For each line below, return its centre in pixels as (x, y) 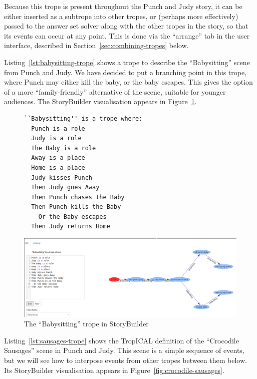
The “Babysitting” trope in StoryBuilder (86, 324)
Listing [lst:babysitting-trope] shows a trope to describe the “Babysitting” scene (127, 62)
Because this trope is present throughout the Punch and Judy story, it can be (123, 6)
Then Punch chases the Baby (78, 197)
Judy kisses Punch (62, 177)
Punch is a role (58, 128)
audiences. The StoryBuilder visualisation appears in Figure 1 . (100, 101)
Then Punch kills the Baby (76, 207)
